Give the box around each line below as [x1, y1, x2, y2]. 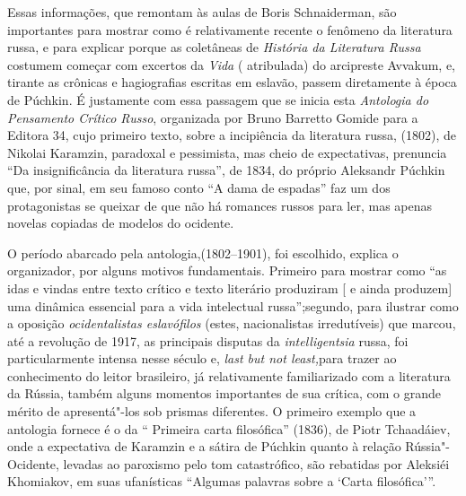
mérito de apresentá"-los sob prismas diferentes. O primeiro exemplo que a [7, 402, 417, 421]
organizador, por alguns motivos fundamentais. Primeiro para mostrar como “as [7, 261, 447, 280]
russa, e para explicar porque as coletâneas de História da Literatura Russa [7, 38, 421, 57]
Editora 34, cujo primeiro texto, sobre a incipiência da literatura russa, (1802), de [7, 126, 457, 144]
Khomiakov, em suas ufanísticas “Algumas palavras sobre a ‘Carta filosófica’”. [7, 472, 436, 491]
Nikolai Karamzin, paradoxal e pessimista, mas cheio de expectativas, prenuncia [7, 143, 447, 161]
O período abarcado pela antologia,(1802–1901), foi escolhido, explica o [7, 243, 399, 262]
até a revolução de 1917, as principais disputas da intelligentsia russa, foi [7, 331, 409, 350]
